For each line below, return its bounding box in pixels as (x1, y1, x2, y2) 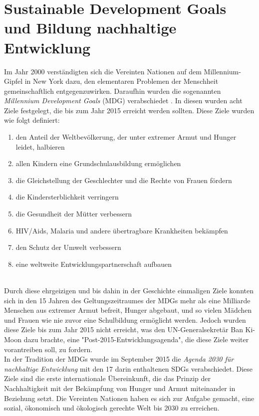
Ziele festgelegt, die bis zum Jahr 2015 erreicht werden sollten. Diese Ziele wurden (4, 105, 255, 115)
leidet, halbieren (15, 141, 65, 152)
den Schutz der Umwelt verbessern (15, 242, 121, 252)
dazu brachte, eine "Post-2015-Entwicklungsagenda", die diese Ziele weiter (23, 334, 249, 344)
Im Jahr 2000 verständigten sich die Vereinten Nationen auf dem (4, 66, 202, 76)
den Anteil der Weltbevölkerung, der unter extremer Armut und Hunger (15, 132, 237, 142)
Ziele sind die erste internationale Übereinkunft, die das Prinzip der (4, 373, 211, 384)
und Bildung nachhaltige (4, 17, 177, 38)
